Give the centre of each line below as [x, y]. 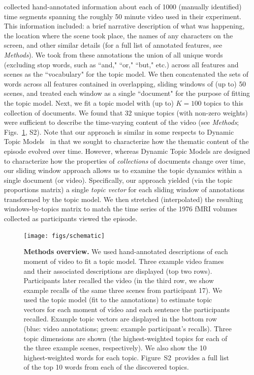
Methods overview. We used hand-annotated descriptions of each [126, 251]
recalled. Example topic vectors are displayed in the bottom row [120, 319]
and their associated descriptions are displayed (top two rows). [118, 271]
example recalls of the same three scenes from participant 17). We [123, 290]
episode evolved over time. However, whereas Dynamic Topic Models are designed [127, 151]
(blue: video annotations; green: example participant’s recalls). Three [128, 329]
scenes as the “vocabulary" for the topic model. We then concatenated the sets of [126, 74]
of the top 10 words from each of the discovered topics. [106, 367]
